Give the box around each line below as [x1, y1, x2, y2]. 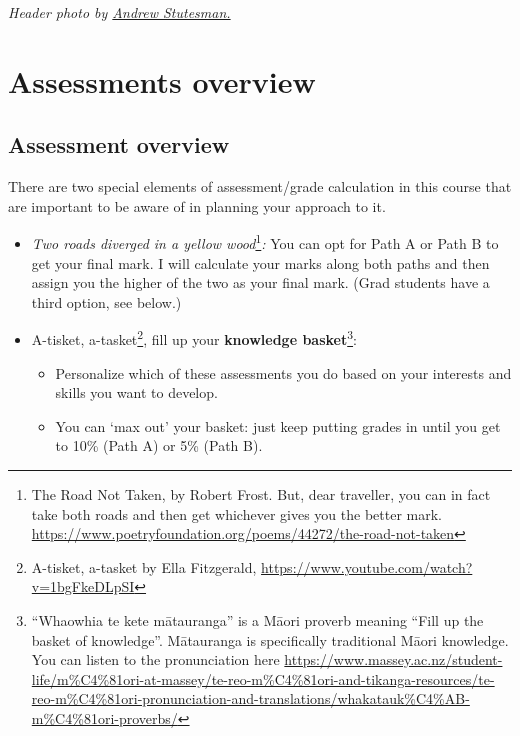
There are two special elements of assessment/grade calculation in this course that [8, 176, 512, 197]
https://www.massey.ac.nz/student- [284, 649, 503, 670]
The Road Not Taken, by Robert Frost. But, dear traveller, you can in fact [31, 484, 491, 505]
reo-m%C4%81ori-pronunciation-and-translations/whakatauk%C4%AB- [31, 688, 470, 709]
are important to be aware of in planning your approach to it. [8, 195, 386, 216]
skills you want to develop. [55, 382, 218, 403]
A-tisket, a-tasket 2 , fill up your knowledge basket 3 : [31, 326, 357, 350]
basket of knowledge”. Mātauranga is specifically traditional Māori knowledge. [31, 629, 509, 650]
